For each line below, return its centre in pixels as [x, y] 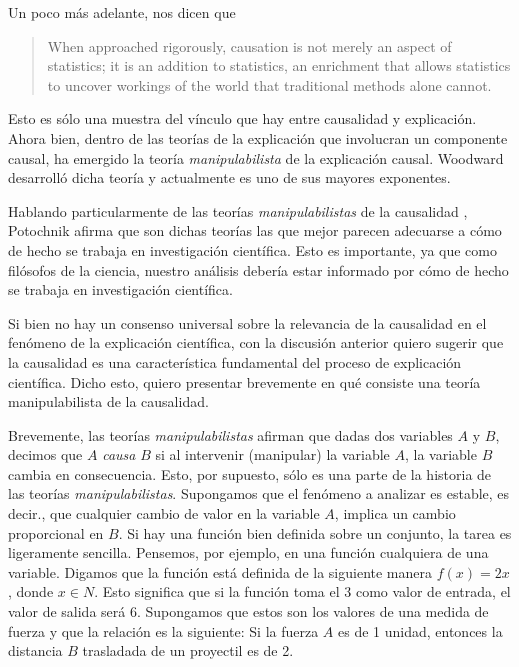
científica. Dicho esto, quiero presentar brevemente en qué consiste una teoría [244, 381]
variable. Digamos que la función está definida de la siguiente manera [220, 571]
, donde [31, 591]
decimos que [45, 454]
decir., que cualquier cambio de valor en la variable [164, 513]
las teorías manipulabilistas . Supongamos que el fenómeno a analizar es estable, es [259, 493]
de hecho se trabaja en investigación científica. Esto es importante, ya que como [252, 249]
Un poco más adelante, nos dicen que [122, 12]
